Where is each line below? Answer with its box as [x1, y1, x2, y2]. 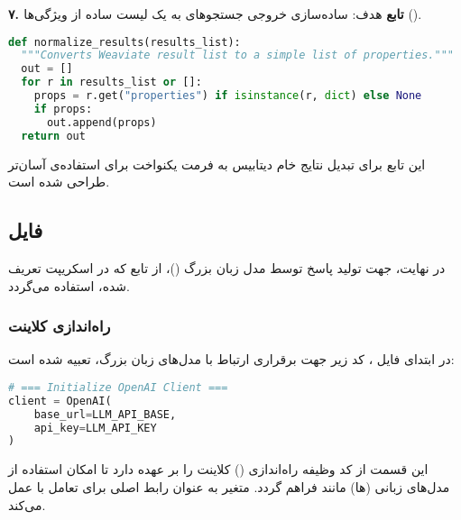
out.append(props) [46, 115, 157, 129]
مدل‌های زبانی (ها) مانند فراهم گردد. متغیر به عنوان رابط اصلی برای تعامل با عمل [8, 477, 450, 496]
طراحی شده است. [8, 172, 110, 191]
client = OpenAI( [8, 394, 112, 407]
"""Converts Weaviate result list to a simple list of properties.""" [21, 49, 454, 62]
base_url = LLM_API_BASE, [33, 407, 177, 421]
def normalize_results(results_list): [8, 35, 241, 49]
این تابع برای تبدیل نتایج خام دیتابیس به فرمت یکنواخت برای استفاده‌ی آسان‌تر [8, 154, 426, 173]
